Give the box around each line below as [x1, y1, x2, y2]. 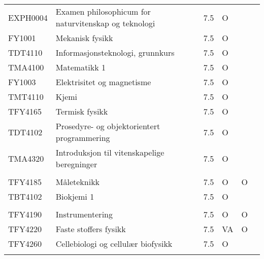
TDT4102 [8, 126, 43, 138]
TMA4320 [8, 152, 44, 164]
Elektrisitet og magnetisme [55, 76, 151, 88]
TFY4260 [8, 238, 42, 249]
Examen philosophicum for [55, 6, 151, 17]
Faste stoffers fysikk [55, 223, 126, 235]
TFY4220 [8, 223, 42, 235]
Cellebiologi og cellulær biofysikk [55, 238, 173, 249]
